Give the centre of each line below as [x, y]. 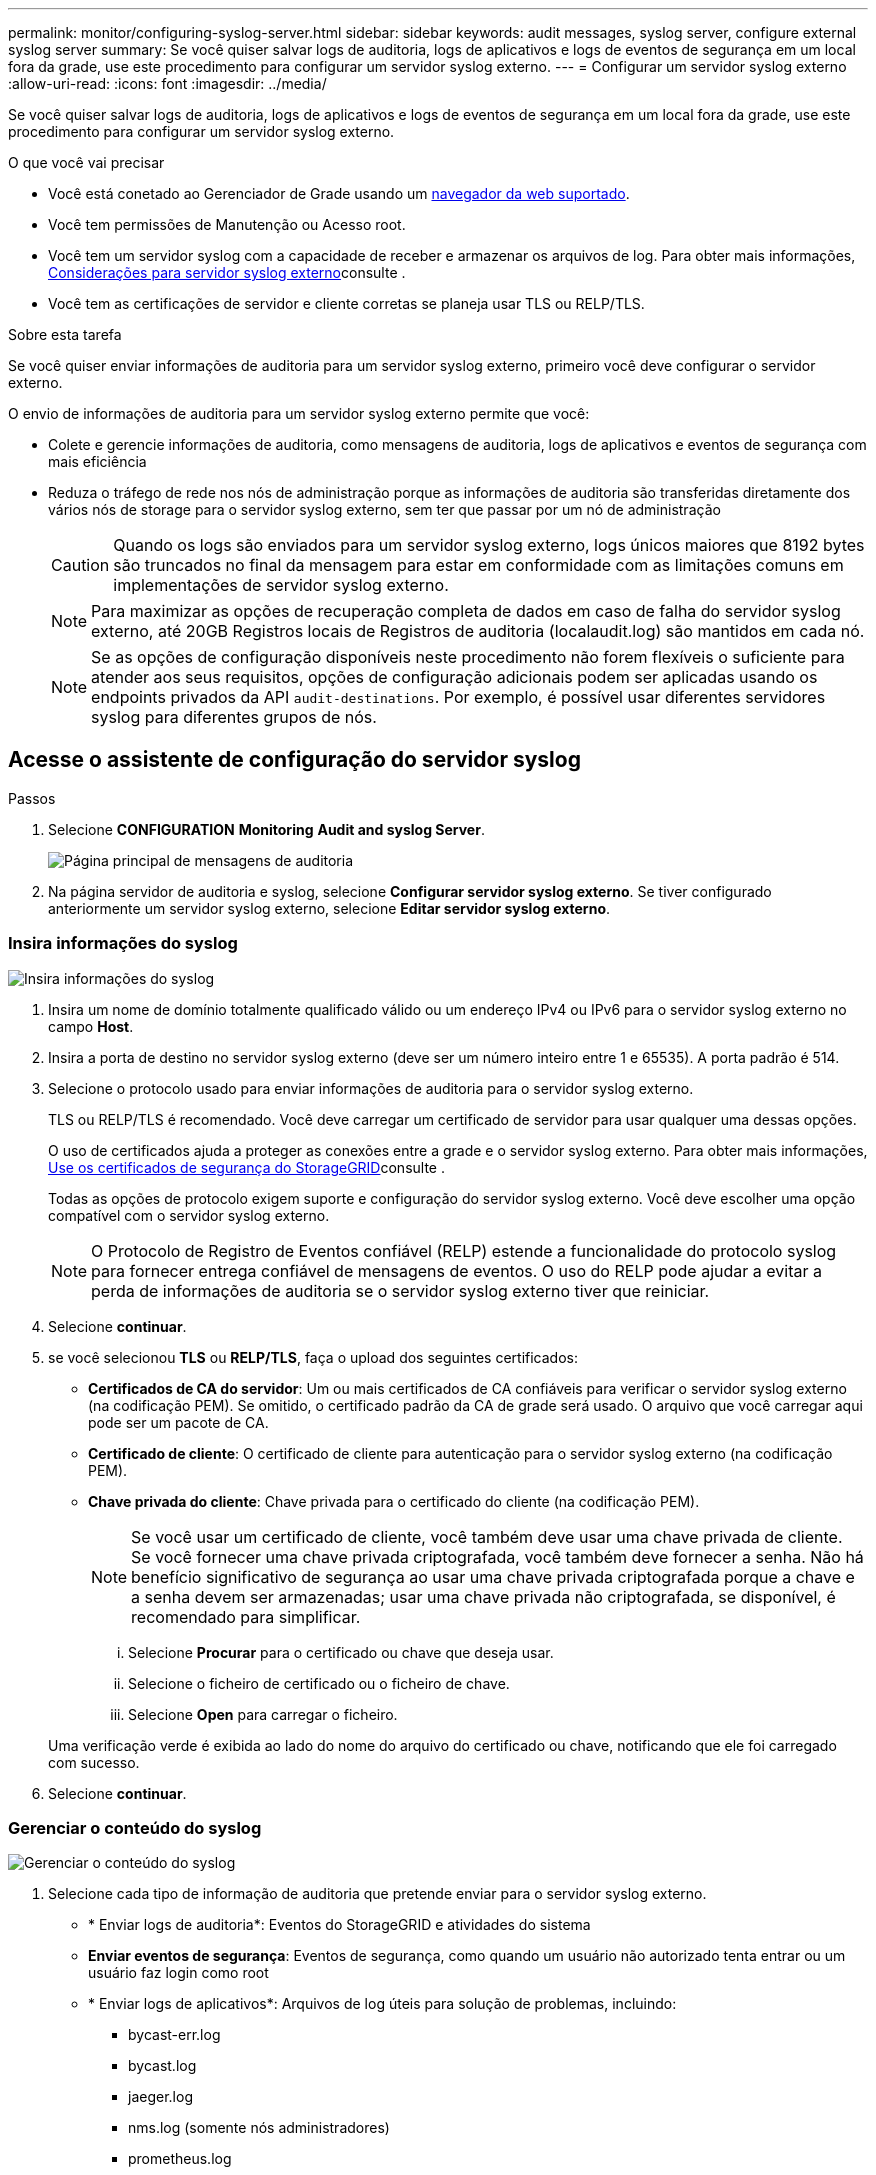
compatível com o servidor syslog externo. [189, 1215]
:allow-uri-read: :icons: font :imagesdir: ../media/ [167, 83]
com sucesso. [94, 1762]
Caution [80, 565]
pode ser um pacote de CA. [178, 1422]
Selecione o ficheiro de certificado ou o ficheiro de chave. [319, 1683]
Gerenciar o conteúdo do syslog [135, 1827]
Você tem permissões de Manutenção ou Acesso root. [227, 224]
